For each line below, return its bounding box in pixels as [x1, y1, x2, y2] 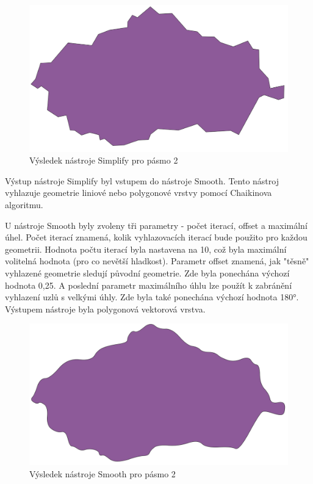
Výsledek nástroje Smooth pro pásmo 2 [29, 467, 176, 480]
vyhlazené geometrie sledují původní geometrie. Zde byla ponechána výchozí [5, 266, 290, 279]
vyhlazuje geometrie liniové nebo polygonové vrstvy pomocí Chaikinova [5, 186, 272, 199]
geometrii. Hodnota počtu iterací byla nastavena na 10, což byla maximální [5, 242, 287, 255]
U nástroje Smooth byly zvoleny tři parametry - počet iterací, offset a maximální [5, 219, 308, 231]
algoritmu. [5, 198, 43, 211]
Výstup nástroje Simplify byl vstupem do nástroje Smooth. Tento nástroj [5, 174, 279, 187]
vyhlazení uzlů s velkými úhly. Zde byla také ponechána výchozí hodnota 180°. [5, 291, 299, 303]
